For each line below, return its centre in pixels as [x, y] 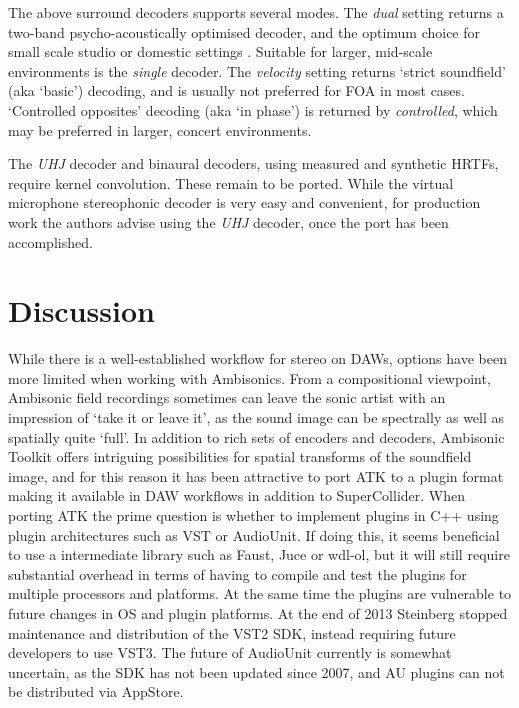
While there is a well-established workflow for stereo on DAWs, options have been [257, 358]
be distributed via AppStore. [96, 691]
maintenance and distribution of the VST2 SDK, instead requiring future [232, 632]
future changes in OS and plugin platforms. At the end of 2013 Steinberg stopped [258, 612]
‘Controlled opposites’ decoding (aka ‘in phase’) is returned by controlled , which [253, 109]
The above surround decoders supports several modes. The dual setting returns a [256, 12]
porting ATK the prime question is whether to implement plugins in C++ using [253, 515]
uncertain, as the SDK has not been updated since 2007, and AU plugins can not [256, 671]
